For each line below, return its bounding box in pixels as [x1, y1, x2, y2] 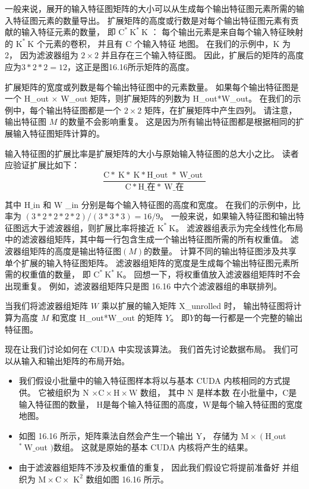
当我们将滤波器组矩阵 [5, 299, 88, 312]
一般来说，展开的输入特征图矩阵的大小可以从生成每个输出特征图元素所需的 [5, 2, 296, 14]
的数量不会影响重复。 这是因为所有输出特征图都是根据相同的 [59, 115, 296, 128]
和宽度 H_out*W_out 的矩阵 [51, 311, 163, 323]
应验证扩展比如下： [5, 159, 80, 171]
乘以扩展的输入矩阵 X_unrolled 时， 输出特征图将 [101, 299, 294, 312]
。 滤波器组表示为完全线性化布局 [175, 221, 303, 234]
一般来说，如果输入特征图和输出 [171, 210, 296, 222]
